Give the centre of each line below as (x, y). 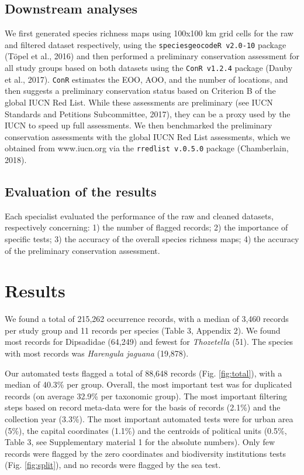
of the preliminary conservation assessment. (82, 250)
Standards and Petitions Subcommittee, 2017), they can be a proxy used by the (148, 113)
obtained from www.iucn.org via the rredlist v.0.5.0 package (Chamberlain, (147, 148)
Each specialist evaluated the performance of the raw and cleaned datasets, (139, 216)
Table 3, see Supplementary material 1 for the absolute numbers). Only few (140, 442)
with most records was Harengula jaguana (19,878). (97, 353)
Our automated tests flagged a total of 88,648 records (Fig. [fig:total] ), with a (144, 373)
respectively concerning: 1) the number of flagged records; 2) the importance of (146, 227)
